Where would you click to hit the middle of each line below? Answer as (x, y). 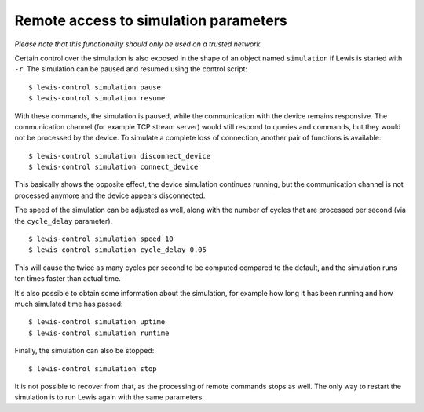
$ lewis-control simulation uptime (97, 322)
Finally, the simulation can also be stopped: (84, 351)
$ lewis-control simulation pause (95, 87)
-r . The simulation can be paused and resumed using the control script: (131, 69)
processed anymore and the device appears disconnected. (110, 195)
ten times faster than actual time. (68, 279)
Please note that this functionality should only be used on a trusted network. (139, 44)
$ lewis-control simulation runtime (99, 333)
